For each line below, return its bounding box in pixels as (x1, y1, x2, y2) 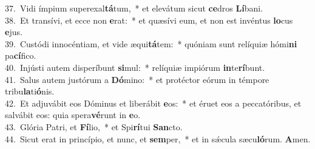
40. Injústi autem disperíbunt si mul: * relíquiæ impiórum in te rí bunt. (5, 61, 265, 73)
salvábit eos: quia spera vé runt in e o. (5, 108, 141, 121)
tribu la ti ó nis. (5, 85, 55, 98)
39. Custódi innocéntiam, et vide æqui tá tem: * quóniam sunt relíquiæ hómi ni (5, 37, 297, 50)
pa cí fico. (5, 49, 36, 62)
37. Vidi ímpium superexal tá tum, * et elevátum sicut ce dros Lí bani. (5, 2, 263, 14)
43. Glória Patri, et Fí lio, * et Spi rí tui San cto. (5, 120, 183, 133)
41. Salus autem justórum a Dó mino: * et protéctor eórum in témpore (5, 73, 269, 85)
